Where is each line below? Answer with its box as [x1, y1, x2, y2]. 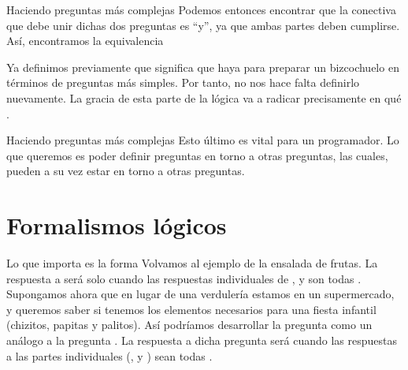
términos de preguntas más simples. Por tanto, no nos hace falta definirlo [6, 74, 360, 91]
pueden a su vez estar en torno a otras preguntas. [6, 163, 245, 179]
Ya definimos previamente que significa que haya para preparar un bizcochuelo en [6, 58, 399, 75]
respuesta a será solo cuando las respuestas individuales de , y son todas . [6, 270, 362, 286]
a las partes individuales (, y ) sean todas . [6, 347, 213, 364]
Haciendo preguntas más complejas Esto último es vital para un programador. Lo [6, 132, 399, 148]
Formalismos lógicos [6, 209, 227, 241]
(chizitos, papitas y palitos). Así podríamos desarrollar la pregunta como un [6, 316, 373, 333]
